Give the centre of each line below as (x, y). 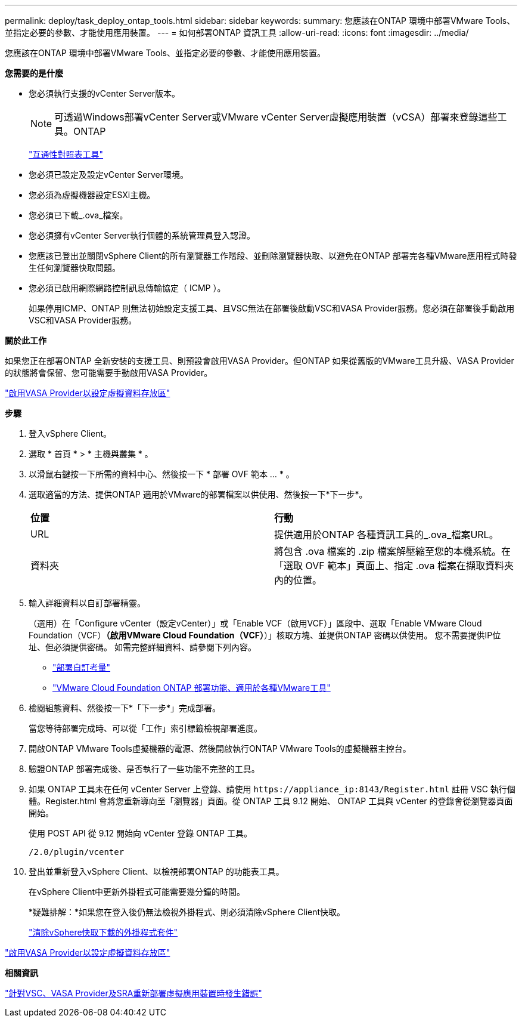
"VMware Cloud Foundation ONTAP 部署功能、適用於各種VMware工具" (192, 688)
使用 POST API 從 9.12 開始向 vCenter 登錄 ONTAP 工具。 (140, 833)
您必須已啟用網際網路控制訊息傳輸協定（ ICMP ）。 (127, 288)
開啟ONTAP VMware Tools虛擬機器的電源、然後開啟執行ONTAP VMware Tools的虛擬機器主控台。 (220, 748)
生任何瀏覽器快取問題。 (74, 268)
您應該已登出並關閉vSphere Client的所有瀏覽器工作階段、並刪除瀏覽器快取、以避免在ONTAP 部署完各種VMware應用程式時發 (273, 256)
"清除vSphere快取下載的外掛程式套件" (103, 932)
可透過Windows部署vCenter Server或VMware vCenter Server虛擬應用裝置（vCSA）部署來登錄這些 (276, 117)
